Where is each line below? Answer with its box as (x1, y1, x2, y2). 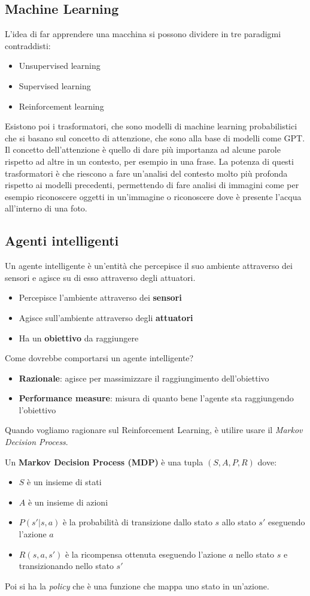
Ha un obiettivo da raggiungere (19, 331, 139, 344)
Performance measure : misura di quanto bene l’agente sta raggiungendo (19, 392, 294, 404)
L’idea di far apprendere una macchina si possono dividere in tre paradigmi (5, 28, 281, 40)
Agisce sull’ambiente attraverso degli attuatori (19, 311, 193, 323)
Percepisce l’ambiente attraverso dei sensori (19, 291, 182, 304)
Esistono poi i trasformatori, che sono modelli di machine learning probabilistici (5, 120, 297, 132)
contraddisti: (5, 39, 51, 52)
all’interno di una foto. (5, 202, 87, 214)
